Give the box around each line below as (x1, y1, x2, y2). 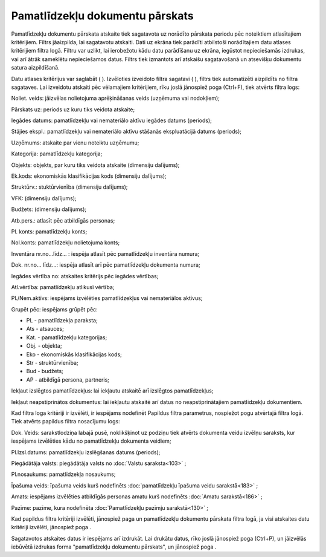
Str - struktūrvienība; (26, 359, 78, 366)
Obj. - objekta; (26, 342, 62, 350)
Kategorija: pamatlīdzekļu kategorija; (11, 150, 103, 157)
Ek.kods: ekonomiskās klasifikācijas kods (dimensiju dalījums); (11, 172, 167, 180)
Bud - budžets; (26, 368, 63, 375)
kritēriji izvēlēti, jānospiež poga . (11, 524, 92, 531)
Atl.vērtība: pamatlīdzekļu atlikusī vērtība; (11, 283, 115, 290)
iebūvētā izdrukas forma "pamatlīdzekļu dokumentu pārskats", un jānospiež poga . (11, 543, 217, 550)
